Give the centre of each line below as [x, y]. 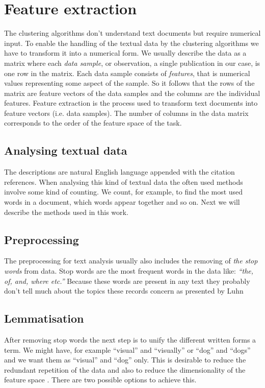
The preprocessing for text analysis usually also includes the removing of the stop [131, 261]
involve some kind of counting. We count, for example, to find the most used [124, 192]
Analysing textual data [66, 150]
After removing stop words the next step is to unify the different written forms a [130, 340]
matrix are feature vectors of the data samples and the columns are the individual [132, 93]
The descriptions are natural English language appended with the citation [120, 172]
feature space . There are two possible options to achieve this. [100, 380]
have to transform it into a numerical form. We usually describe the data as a [125, 53]
